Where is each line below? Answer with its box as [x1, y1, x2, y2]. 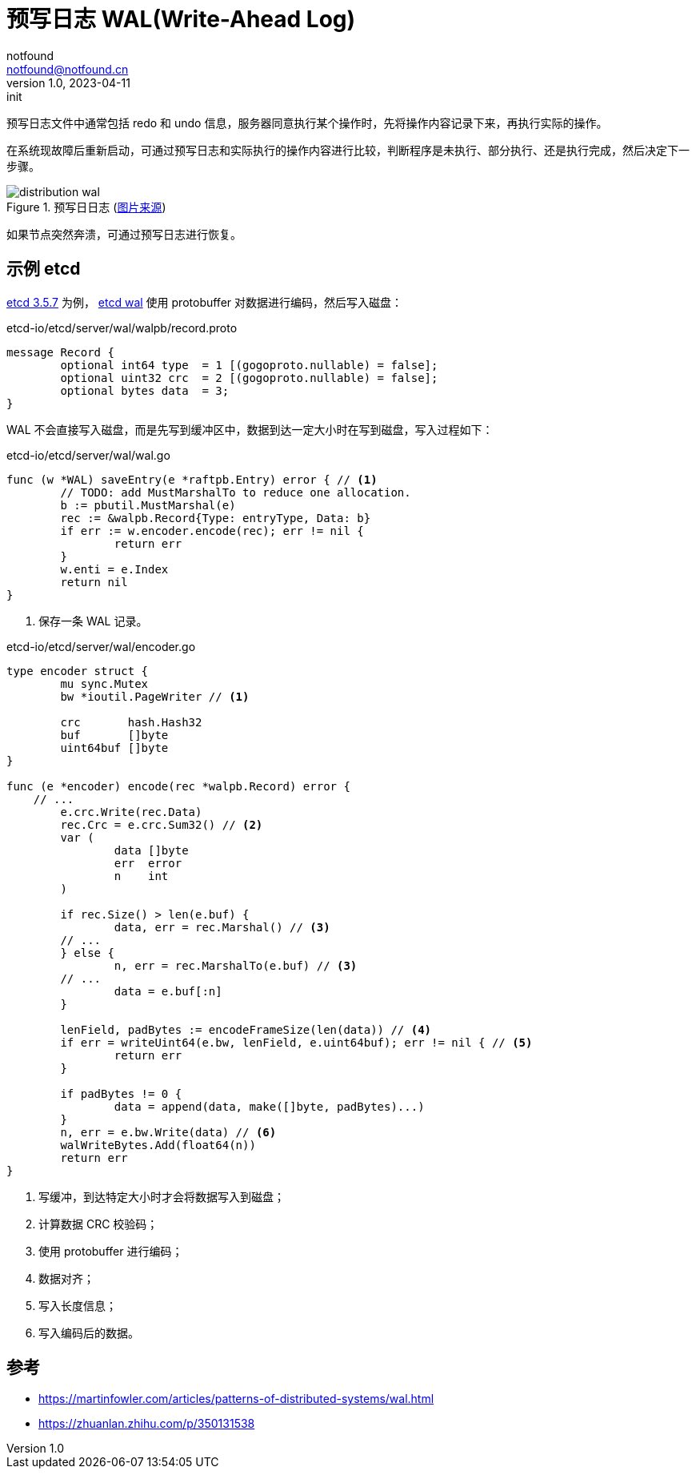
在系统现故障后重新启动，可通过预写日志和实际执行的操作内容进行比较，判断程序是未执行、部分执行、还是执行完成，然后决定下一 [6, 143, 690, 157]
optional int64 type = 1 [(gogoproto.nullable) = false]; [60, 358, 438, 372]
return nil [60, 575, 128, 589]
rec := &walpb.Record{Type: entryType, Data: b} [60, 511, 371, 524]
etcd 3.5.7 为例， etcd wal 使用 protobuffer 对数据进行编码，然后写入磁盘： [6, 295, 403, 309]
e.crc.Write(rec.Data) [60, 805, 202, 818]
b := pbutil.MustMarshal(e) [60, 498, 236, 512]
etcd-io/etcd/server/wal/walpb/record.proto [6, 320, 238, 335]
